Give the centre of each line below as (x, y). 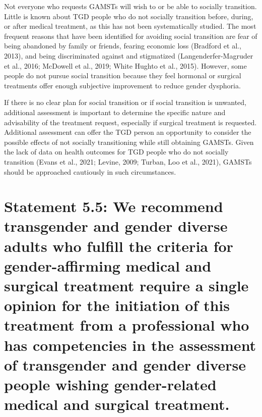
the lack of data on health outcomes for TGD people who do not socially (116, 152)
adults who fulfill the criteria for (119, 246)
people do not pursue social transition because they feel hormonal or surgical (123, 75)
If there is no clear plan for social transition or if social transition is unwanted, (125, 102)
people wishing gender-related (110, 384)
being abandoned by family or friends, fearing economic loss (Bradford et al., (123, 46)
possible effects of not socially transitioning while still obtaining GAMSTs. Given (129, 142)
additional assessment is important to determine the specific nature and (115, 112)
